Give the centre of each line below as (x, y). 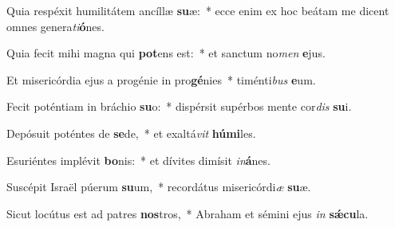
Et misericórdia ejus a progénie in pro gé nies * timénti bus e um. (161, 79)
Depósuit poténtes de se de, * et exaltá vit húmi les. (131, 133)
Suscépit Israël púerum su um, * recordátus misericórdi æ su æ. (159, 187)
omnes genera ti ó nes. (55, 26)
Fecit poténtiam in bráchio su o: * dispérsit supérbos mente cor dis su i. (179, 106)
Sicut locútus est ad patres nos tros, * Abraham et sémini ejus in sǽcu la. (188, 213)
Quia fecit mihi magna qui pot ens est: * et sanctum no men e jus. (166, 53)
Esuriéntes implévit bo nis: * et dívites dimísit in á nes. (138, 160)
